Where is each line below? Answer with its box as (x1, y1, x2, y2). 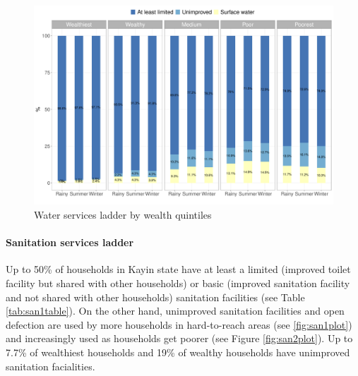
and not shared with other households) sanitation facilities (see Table (6, 289, 305, 304)
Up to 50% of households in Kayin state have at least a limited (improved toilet (6, 262, 351, 277)
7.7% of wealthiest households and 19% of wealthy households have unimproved (6, 344, 350, 359)
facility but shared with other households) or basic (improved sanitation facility (6, 275, 350, 290)
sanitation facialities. (6, 358, 95, 373)
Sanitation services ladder (6, 235, 134, 250)
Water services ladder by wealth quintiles (34, 207, 212, 222)
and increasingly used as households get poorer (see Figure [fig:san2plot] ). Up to (6, 331, 353, 346)
